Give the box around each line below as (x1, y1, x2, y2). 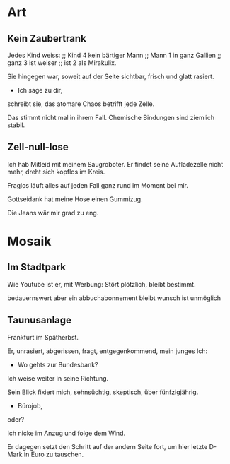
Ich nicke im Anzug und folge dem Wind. (7, 429, 126, 437)
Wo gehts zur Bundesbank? (17, 360, 98, 369)
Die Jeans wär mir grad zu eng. (7, 208, 99, 217)
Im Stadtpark (7, 261, 66, 273)
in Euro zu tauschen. (23, 450, 84, 458)
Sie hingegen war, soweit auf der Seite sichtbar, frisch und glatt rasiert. (7, 72, 214, 81)
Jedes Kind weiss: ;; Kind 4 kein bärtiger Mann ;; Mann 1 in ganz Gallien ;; (7, 51, 222, 59)
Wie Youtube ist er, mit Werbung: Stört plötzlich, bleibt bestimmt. (7, 280, 196, 288)
